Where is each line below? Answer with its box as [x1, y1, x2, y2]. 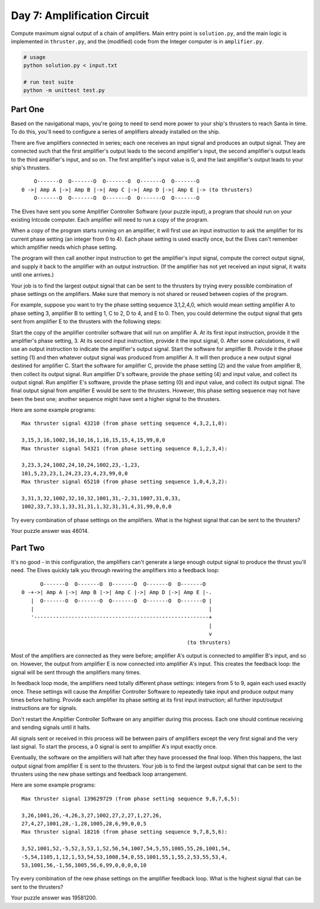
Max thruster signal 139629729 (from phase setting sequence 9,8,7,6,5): [21, 795, 241, 802]
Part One [11, 104, 44, 114]
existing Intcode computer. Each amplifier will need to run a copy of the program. [11, 216, 209, 223]
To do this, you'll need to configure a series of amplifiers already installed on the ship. [11, 128, 220, 135]
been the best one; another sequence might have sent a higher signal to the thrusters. [11, 395, 221, 402]
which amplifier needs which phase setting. [11, 244, 117, 251]
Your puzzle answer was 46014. [11, 528, 89, 535]
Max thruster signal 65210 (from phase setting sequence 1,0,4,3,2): [21, 478, 228, 485]
